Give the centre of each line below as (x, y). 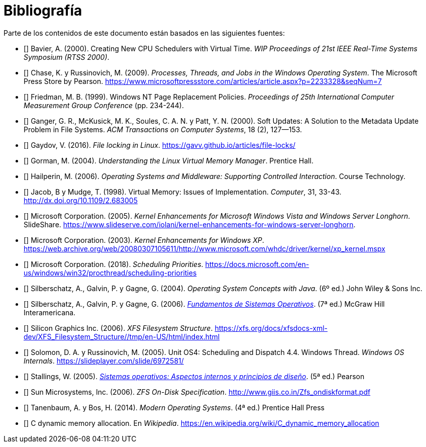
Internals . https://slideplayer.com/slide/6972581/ (104, 361)
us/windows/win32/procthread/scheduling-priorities (110, 273)
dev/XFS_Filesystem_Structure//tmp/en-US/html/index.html (122, 336)
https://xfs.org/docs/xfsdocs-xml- (271, 328)
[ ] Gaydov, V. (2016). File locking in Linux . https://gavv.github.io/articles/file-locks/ (160, 145)
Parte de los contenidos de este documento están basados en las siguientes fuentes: (144, 33)
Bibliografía (43, 11)
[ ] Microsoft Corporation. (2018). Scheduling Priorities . (114, 264)
